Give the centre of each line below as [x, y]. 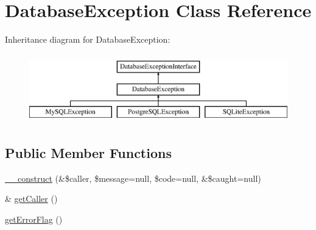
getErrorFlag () [34, 219]
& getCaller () [31, 199]
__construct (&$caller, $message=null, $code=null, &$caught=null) [133, 178]
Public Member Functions [88, 153]
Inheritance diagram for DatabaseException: [88, 39]
